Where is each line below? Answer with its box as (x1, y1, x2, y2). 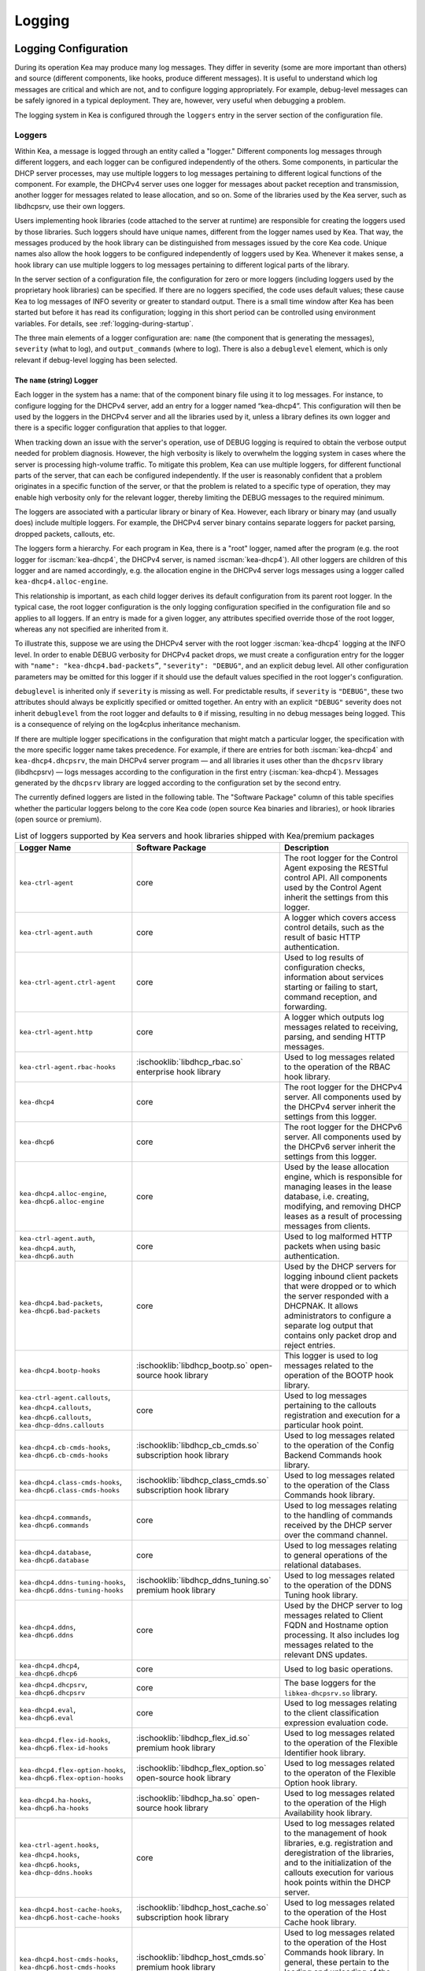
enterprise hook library (136, 1067, 221, 1078)
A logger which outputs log (283, 1012, 385, 1023)
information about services (283, 972, 384, 983)
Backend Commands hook (283, 1450, 382, 1461)
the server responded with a (283, 1291, 389, 1302)
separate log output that (283, 1321, 374, 1332)
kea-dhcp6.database (19, 1556, 90, 1564)
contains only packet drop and (283, 1330, 397, 1341)
